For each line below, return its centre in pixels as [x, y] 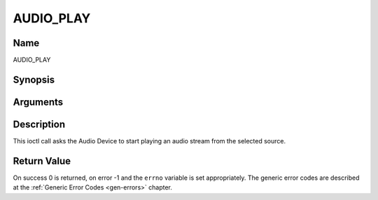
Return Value [42, 161]
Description [39, 124]
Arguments [38, 102]
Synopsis [34, 79]
